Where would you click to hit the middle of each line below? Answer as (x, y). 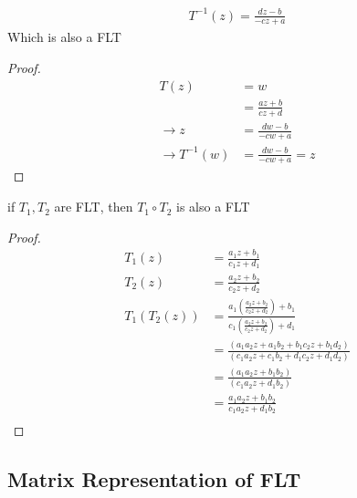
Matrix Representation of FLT (154, 479)
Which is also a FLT (64, 37)
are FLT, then (94, 207)
